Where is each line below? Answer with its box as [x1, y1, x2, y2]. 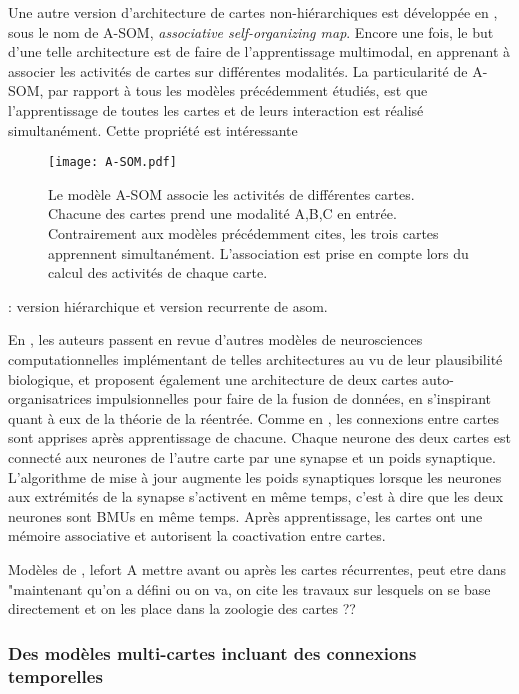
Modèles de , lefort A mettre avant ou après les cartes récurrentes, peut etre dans [8, 558, 507, 579]
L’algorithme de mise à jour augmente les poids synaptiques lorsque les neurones [8, 466, 502, 487]
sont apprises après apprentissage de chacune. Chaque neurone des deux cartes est [8, 427, 511, 448]
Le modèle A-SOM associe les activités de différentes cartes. [48, 183, 415, 204]
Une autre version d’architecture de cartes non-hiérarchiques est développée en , [8, 2, 498, 22]
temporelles [8, 663, 103, 688]
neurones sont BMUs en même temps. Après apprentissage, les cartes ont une [8, 505, 483, 526]
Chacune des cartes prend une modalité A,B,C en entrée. [48, 203, 397, 224]
